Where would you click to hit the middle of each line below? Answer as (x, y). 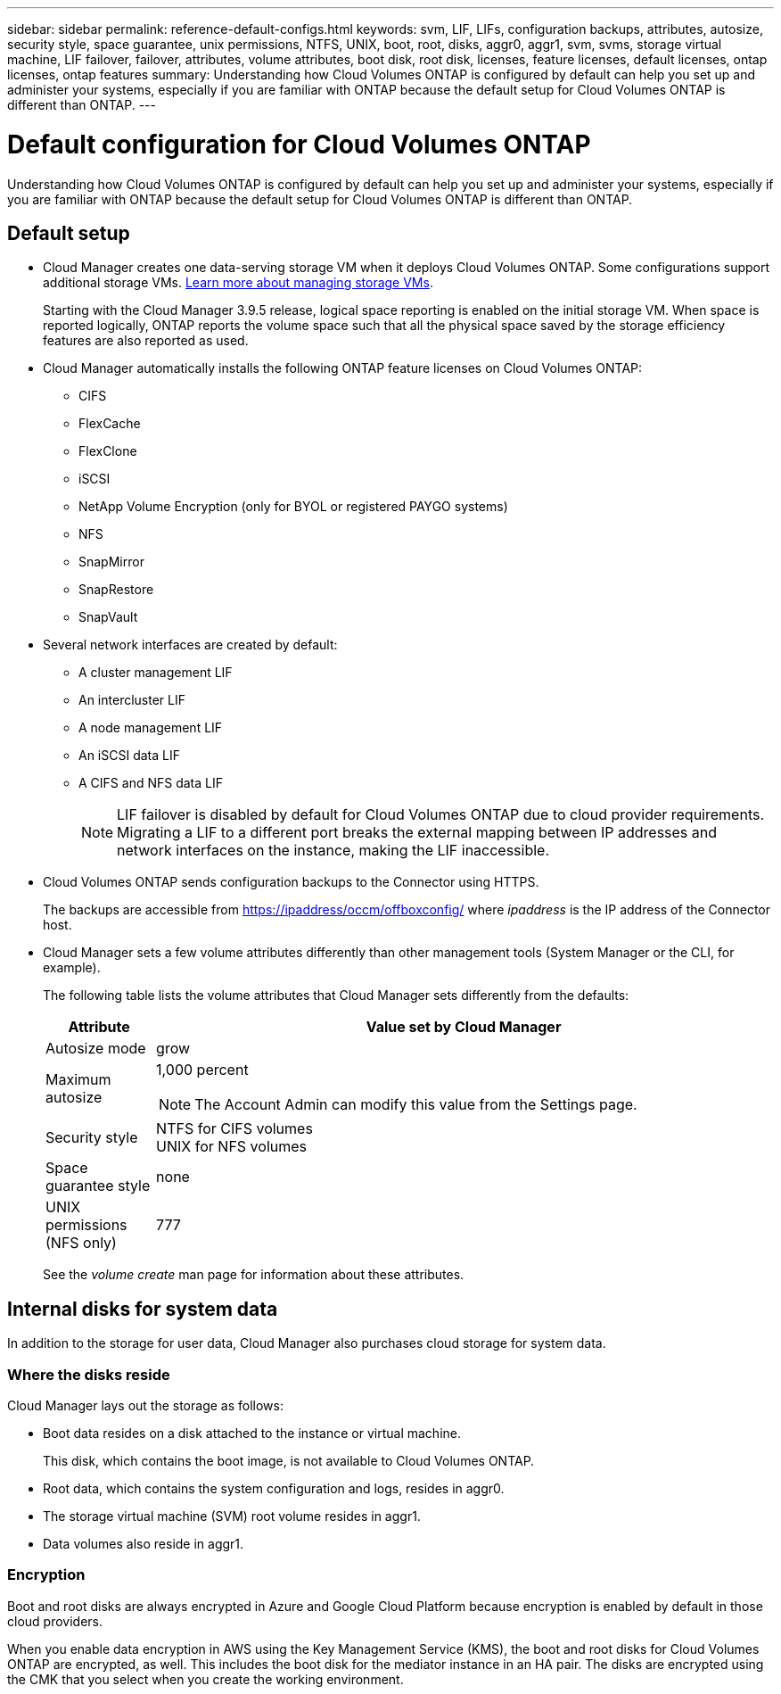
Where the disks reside (89, 1374)
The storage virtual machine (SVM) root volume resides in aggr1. (232, 1516)
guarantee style (98, 1186)
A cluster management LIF (156, 673)
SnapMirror (111, 562)
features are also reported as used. (146, 341)
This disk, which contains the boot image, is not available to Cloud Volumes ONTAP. (289, 1460)
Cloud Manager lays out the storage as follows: (145, 1405)
